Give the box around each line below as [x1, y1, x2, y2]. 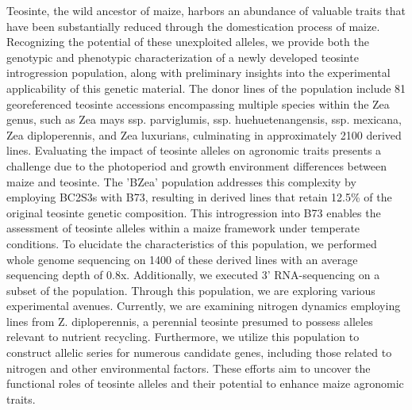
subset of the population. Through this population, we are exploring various [6, 282, 375, 298]
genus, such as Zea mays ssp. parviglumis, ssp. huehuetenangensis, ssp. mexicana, [6, 111, 402, 128]
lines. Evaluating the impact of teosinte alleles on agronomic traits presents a [6, 142, 382, 159]
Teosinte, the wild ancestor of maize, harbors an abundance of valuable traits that [6, 2, 406, 18]
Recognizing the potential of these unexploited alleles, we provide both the [6, 33, 369, 50]
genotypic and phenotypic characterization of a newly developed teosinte [6, 48, 359, 65]
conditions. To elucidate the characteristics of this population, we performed [6, 235, 377, 251]
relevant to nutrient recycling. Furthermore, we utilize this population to [6, 328, 360, 345]
